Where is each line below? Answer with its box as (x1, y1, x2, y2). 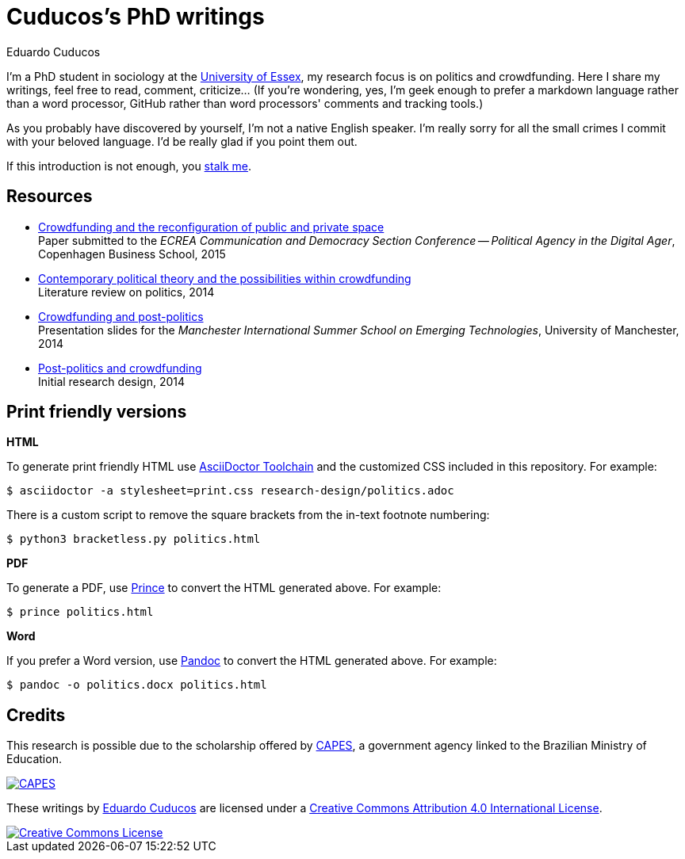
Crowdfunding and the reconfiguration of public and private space (38, 220, 385, 234)
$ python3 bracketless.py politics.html (6, 533, 261, 546)
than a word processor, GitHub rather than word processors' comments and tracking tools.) (6, 96, 484, 110)
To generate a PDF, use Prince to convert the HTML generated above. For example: (6, 581, 442, 595)
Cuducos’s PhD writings (6, 3, 265, 30)
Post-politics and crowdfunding (38, 361, 202, 375)
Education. (6, 752, 62, 766)
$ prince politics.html (6, 605, 154, 619)
